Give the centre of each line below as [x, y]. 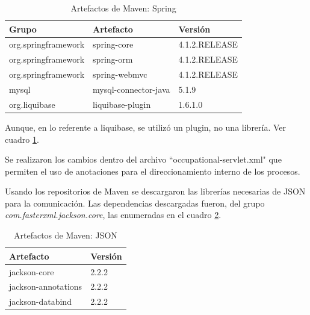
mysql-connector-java [132, 89]
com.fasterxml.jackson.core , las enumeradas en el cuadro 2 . [113, 215]
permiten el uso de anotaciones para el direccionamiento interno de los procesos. [153, 171]
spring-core [113, 44]
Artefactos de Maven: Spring [123, 8]
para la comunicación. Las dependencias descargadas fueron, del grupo [135, 203]
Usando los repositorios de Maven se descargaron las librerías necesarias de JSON [155, 191]
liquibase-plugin [122, 104]
